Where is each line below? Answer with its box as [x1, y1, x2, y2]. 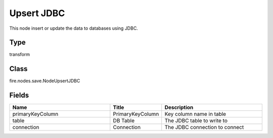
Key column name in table [164, 111, 226, 118]
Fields [9, 91, 29, 100]
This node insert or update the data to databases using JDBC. [9, 25, 139, 31]
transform [9, 51, 30, 57]
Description [164, 104, 194, 111]
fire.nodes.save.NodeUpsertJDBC [9, 78, 80, 84]
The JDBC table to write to [164, 117, 227, 124]
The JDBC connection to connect [164, 124, 244, 131]
